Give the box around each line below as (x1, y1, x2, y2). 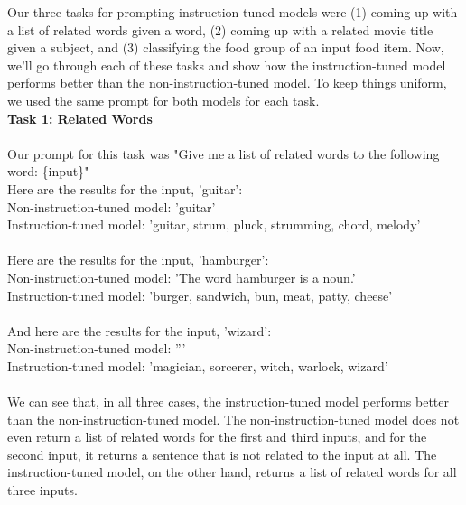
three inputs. (7, 481, 78, 500)
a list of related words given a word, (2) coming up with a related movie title (7, 20, 433, 39)
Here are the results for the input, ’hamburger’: (7, 250, 269, 269)
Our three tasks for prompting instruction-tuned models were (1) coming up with (7, 3, 458, 21)
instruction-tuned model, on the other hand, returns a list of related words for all (7, 463, 457, 482)
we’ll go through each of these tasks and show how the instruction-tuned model (7, 55, 446, 74)
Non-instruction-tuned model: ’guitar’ (7, 197, 216, 216)
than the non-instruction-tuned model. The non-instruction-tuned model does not (7, 409, 460, 428)
